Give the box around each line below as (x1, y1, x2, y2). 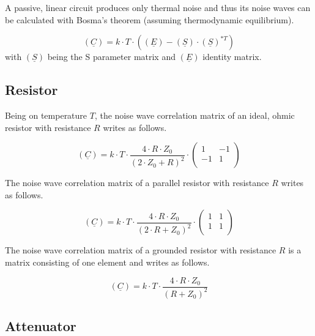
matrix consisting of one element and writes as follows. (5, 255, 210, 268)
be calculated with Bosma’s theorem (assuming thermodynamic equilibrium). (5, 13, 294, 26)
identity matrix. (202, 50, 262, 63)
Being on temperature (5, 108, 87, 121)
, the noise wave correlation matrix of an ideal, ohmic (94, 108, 295, 121)
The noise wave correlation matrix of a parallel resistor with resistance (5, 176, 269, 189)
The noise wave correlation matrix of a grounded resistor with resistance (5, 244, 276, 256)
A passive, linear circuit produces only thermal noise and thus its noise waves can (5, 1, 311, 13)
